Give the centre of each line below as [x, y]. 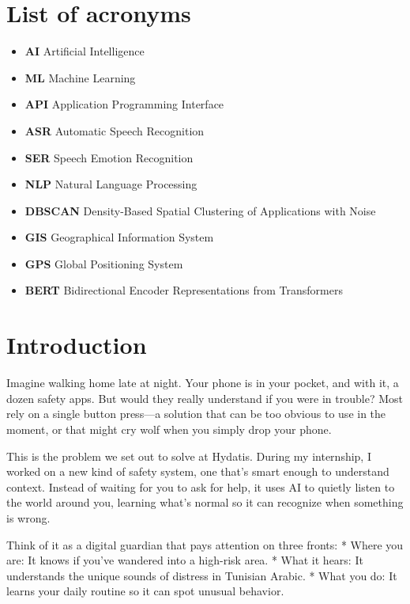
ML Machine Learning [80, 77]
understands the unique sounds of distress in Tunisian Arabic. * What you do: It [202, 575]
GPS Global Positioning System [104, 263]
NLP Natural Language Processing [111, 184]
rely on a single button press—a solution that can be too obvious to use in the [196, 414]
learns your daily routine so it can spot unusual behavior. [145, 591]
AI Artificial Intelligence [85, 51]
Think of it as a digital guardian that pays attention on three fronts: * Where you [205, 544]
